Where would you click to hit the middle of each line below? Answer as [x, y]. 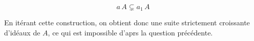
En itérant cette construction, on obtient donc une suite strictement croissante [127, 23]
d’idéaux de [22, 33]
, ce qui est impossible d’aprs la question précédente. [130, 33]
